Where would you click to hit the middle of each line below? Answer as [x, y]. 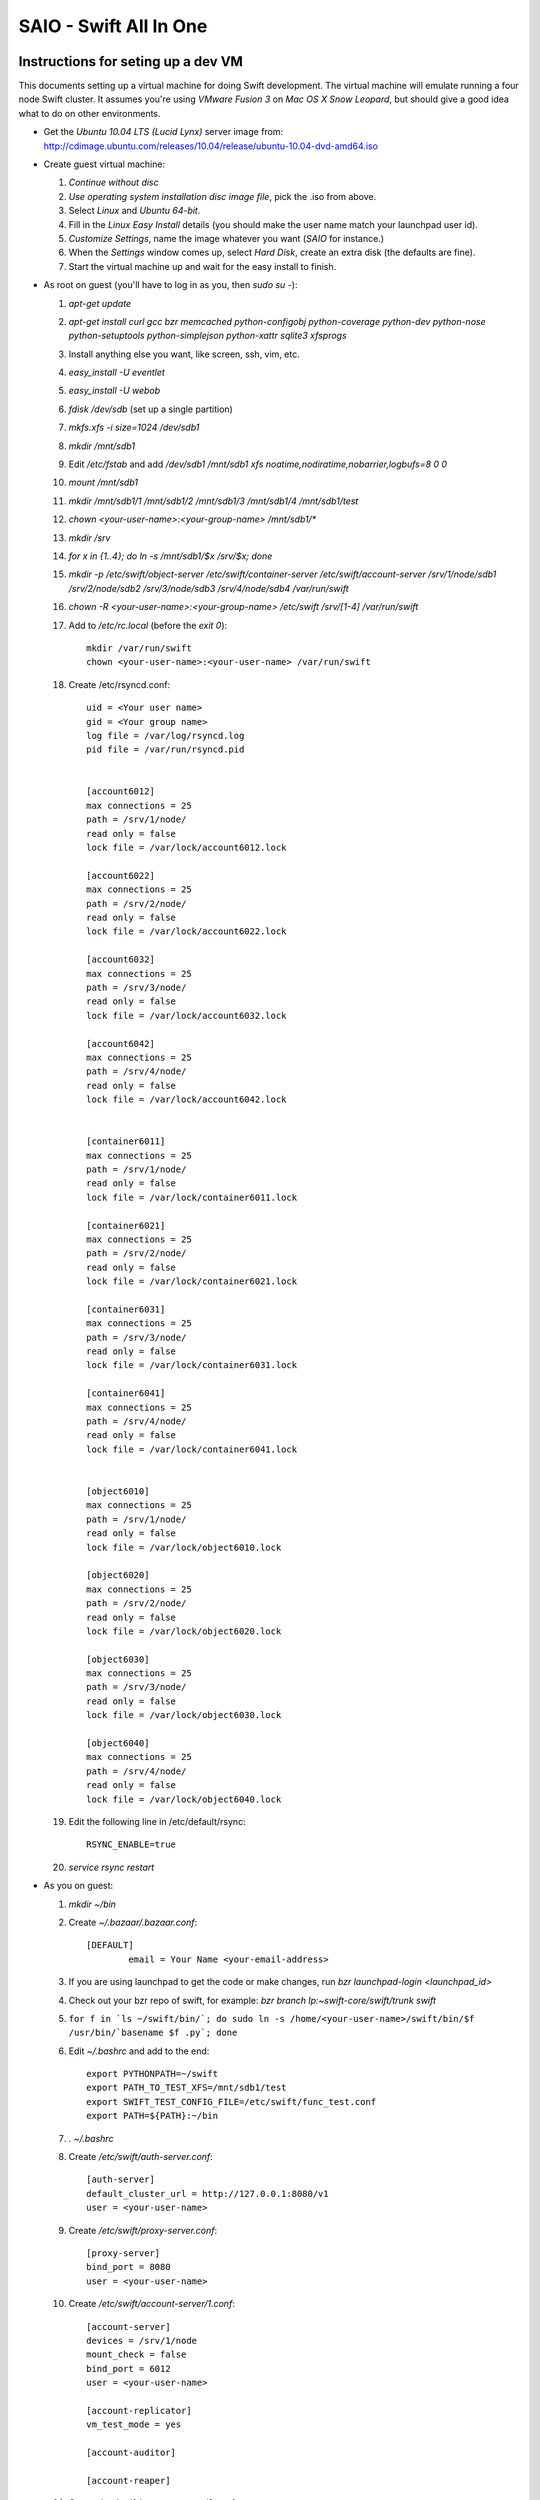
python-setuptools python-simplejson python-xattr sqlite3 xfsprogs [207, 336]
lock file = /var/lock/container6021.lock [192, 1281]
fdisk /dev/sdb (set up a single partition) [151, 409]
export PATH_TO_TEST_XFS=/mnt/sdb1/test [186, 2088]
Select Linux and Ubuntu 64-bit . [134, 211]
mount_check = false [136, 2354]
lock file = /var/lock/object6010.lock [184, 1547]
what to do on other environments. [89, 113]
